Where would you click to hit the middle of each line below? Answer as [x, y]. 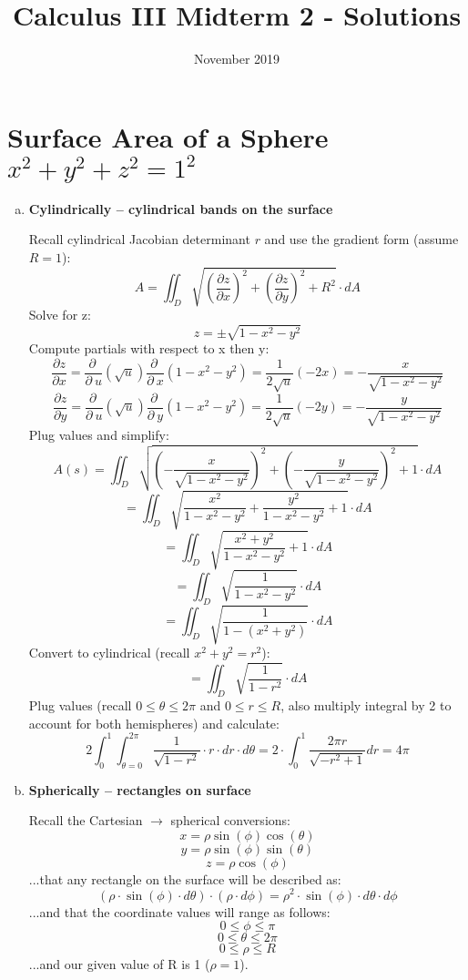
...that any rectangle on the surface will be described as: [185, 878]
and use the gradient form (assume [361, 239]
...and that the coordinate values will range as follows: [179, 911]
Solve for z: [60, 314]
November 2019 [237, 59]
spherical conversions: [230, 820]
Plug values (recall [80, 705]
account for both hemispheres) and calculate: [154, 723]
